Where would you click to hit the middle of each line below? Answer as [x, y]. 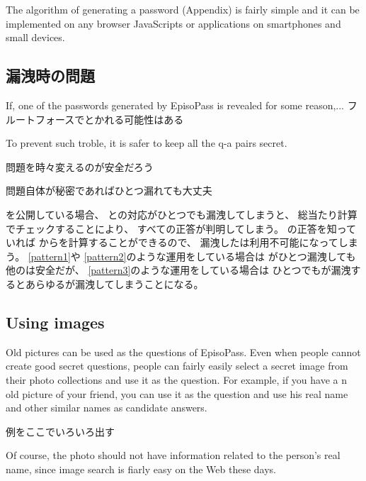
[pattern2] [105, 256]
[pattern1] [49, 256]
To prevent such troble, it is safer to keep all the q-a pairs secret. [147, 143]
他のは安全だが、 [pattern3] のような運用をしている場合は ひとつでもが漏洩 [178, 270]
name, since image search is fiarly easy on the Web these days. [141, 469]
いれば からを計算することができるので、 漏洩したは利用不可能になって [172, 242]
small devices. [35, 37]
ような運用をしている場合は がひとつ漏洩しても [246, 256]
